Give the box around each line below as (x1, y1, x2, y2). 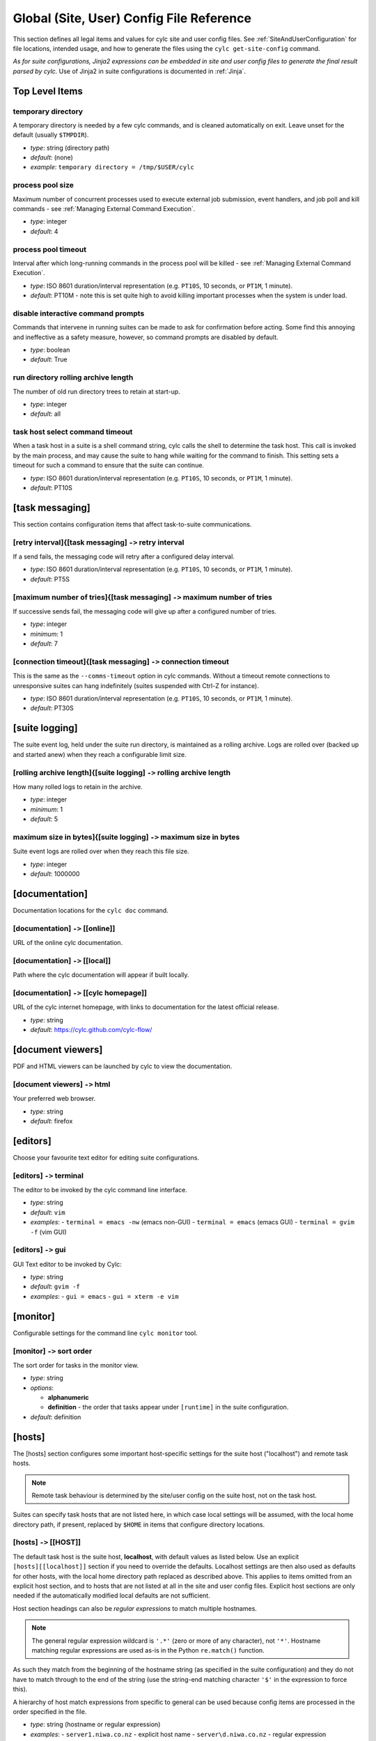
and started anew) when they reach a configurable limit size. (13, 750, 187, 758)
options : (30, 1383, 54, 1392)
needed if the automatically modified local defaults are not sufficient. (13, 1591, 210, 1600)
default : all (30, 409, 61, 418)
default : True (30, 355, 68, 364)
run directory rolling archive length (13, 373, 134, 382)
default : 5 (30, 815, 58, 823)
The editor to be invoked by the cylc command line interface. (13, 1185, 188, 1194)
